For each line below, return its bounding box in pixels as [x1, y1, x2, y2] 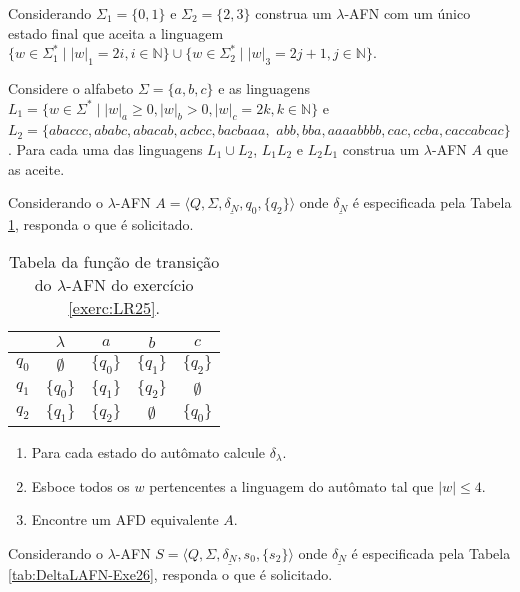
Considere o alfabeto [8, 77, 134, 98]
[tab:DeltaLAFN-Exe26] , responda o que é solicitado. [8, 564, 333, 585]
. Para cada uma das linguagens [8, 138, 203, 159]
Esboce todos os [31, 475, 130, 496]
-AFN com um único [344, 3, 471, 23]
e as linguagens [218, 77, 311, 98]
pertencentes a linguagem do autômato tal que [149, 475, 434, 496]
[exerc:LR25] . [68, 296, 160, 320]
